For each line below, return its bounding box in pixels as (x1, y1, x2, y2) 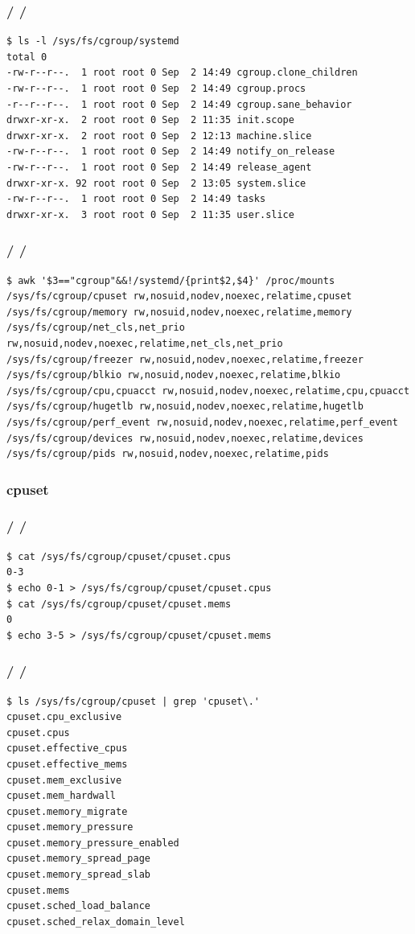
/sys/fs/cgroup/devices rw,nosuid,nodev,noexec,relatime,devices (6, 432, 364, 444)
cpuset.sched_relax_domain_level (6, 915, 185, 928)
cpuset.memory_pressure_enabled (6, 837, 179, 849)
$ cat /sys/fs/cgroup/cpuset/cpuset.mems (6, 598, 232, 610)
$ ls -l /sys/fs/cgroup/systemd (6, 35, 179, 47)
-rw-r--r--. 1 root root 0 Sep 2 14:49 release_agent (6, 161, 312, 173)
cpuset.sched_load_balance (6, 900, 150, 912)
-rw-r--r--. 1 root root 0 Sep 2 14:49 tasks (6, 193, 266, 205)
